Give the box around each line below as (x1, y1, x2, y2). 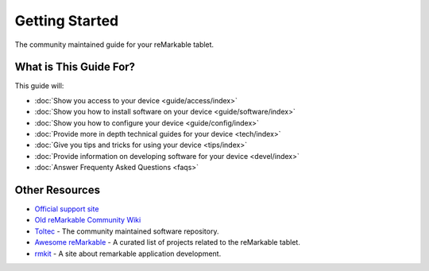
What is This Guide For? (14, 60, 135, 74)
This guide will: (14, 81, 64, 91)
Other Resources (14, 184, 101, 196)
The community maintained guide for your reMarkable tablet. (14, 40, 214, 49)
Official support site (34, 204, 99, 214)
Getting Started (14, 12, 119, 29)
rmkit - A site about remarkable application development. (34, 249, 222, 258)
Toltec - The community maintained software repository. (34, 226, 219, 236)
